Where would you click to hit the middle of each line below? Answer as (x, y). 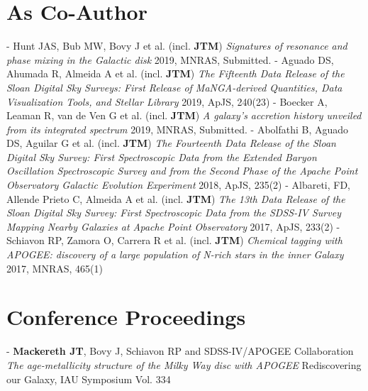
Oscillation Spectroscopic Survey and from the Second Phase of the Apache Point (182, 171)
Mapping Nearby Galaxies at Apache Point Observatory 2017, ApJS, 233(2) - (173, 226)
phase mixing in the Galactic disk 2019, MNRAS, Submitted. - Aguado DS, (170, 59)
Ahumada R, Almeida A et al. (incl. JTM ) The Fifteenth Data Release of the (175, 73)
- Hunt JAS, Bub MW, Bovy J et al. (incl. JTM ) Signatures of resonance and (177, 46)
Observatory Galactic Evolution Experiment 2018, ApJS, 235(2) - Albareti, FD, (179, 185)
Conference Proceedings (126, 317)
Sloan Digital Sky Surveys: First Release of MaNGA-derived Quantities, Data (174, 87)
